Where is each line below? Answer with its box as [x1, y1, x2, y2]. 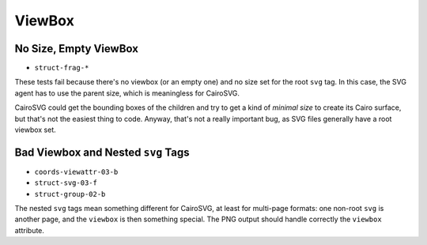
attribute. [14, 225, 45, 235]
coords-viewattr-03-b [34, 167, 119, 176]
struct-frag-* [34, 63, 89, 73]
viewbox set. [14, 125, 57, 134]
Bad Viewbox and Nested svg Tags [14, 145, 190, 159]
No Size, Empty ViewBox [14, 42, 138, 55]
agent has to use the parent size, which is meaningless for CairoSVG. [14, 88, 240, 98]
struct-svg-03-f [34, 179, 98, 187]
